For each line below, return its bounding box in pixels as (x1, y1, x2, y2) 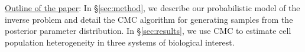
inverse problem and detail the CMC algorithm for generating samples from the (5, 13, 293, 25)
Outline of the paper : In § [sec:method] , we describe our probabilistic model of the (5, 2, 300, 13)
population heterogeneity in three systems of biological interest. (5, 36, 235, 48)
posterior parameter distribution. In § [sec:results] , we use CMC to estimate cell (5, 25, 291, 37)
